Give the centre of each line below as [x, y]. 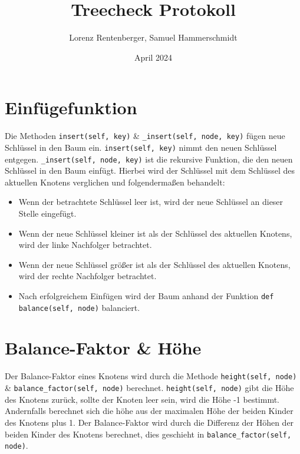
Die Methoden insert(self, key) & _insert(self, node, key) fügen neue [145, 136]
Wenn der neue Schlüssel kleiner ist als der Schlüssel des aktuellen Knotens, [155, 233]
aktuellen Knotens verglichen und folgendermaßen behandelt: [115, 182]
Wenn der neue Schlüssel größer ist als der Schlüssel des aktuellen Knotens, [154, 264]
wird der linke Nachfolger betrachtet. [85, 245]
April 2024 [153, 57]
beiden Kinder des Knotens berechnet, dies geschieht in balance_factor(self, [148, 434]
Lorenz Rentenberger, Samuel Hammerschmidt [153, 37]
